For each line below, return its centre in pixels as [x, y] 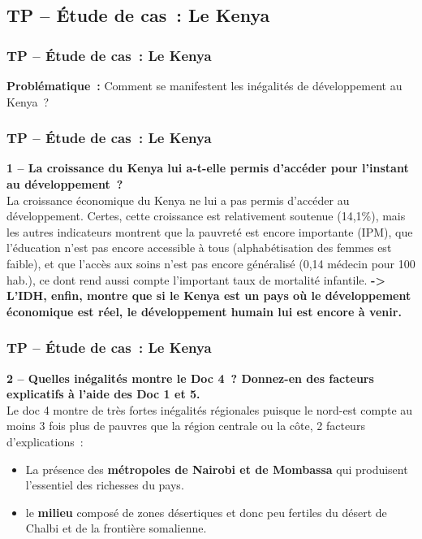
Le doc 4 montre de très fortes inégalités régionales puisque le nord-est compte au [210, 409]
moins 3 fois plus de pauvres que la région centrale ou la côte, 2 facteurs [186, 426]
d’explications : [45, 441]
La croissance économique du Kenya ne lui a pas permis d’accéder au [178, 200]
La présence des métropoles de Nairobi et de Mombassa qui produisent [217, 469]
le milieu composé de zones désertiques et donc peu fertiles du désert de [206, 512]
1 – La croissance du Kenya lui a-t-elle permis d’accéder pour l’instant [208, 168]
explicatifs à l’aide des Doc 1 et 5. [103, 394]
